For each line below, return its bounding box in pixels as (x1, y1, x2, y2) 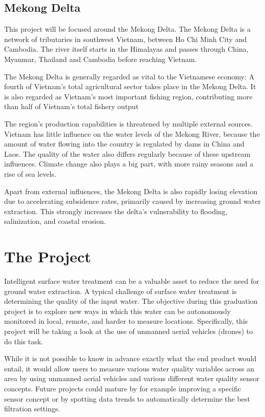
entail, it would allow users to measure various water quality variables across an (4, 363, 255, 373)
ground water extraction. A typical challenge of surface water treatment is (4, 285, 237, 296)
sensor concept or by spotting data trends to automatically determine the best (4, 393, 251, 404)
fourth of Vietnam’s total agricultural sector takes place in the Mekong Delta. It (4, 81, 256, 92)
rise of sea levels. (4, 168, 56, 179)
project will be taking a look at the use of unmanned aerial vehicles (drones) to (4, 325, 253, 336)
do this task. (4, 336, 43, 346)
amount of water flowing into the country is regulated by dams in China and (4, 138, 244, 149)
